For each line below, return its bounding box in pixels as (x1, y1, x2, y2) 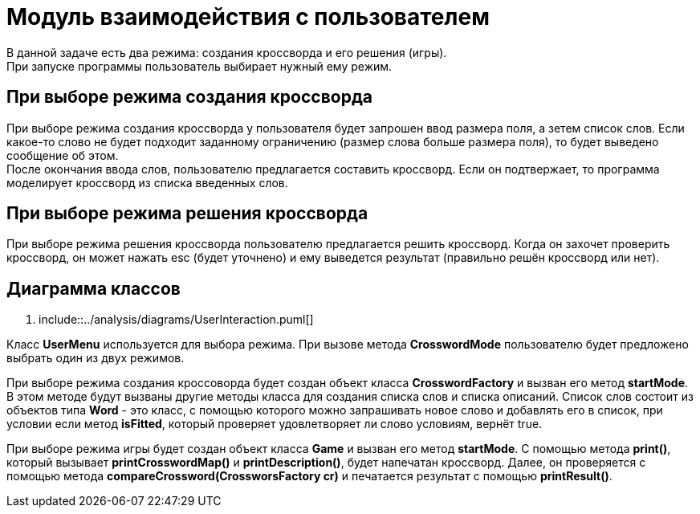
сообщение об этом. (6, 148, 119, 162)
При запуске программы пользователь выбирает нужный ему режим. (6, 59, 393, 73)
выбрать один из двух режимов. (6, 351, 185, 365)
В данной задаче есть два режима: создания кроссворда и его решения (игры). (6, 45, 447, 59)
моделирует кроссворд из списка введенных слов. (6, 175, 288, 190)
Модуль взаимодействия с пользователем (6, 3, 490, 31)
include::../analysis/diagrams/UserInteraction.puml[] (39, 312, 314, 327)
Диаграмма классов (6, 278, 181, 299)
